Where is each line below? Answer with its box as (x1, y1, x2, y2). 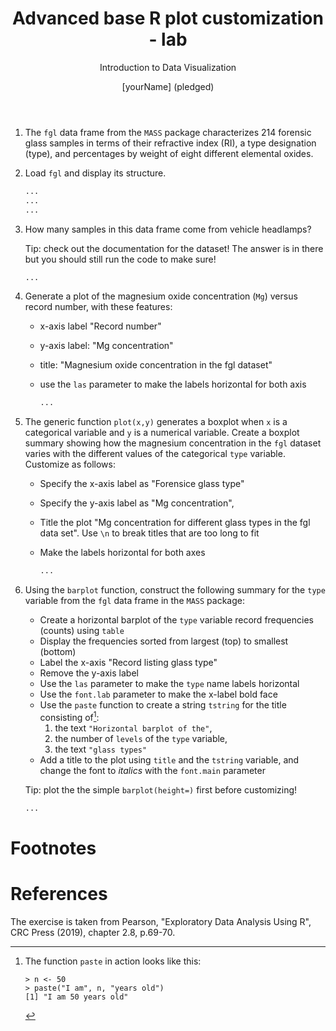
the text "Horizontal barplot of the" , (54, 722, 213, 734)
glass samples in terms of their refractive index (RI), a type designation (24, 137, 317, 149)
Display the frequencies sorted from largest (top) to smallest (39, 635, 289, 647)
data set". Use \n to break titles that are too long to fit (39, 527, 260, 539)
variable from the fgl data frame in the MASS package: (24, 595, 245, 607)
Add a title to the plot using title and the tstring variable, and (39, 753, 300, 766)
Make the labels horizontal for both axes (39, 547, 206, 559)
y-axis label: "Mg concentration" (39, 340, 174, 352)
